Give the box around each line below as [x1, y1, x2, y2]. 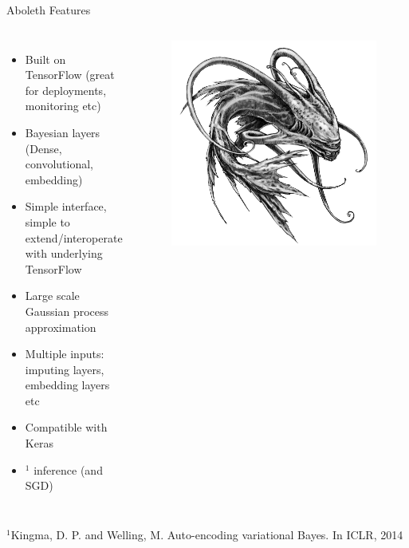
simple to [25, 213, 70, 230]
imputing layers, [25, 361, 104, 377]
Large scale [25, 287, 80, 304]
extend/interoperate [25, 229, 123, 246]
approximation [25, 318, 96, 335]
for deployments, [25, 81, 107, 98]
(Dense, [25, 140, 62, 156]
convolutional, [25, 156, 93, 172]
